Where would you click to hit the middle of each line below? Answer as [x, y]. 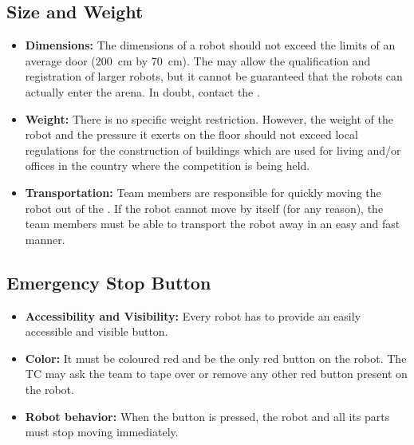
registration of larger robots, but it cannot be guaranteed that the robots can [214, 76]
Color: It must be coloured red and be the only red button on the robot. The [216, 358]
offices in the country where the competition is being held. [168, 165]
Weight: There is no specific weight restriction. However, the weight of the [209, 118]
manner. [45, 239]
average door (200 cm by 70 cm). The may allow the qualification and [198, 60]
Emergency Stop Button [109, 282]
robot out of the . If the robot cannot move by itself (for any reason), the [204, 208]
